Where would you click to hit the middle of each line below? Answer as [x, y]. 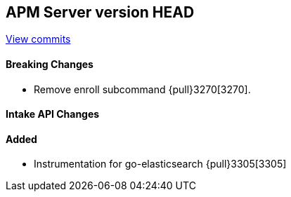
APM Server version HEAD [100, 12]
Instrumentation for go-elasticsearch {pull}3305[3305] [160, 164]
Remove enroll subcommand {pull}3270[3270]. [142, 89]
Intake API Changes [53, 114]
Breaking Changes [50, 64]
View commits [38, 39]
